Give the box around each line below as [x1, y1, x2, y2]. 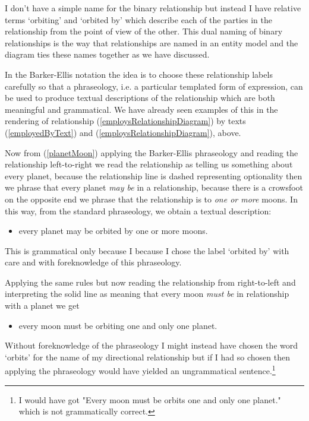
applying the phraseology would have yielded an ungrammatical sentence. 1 [5, 363, 276, 377]
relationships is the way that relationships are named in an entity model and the [5, 36, 298, 49]
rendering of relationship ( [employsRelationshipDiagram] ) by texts [5, 115, 246, 127]
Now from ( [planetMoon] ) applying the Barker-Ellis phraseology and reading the [5, 146, 298, 159]
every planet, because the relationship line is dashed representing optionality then [5, 169, 302, 182]
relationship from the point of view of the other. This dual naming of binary [5, 25, 283, 37]
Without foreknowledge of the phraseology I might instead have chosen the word [5, 339, 298, 352]
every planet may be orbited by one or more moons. [18, 224, 208, 237]
